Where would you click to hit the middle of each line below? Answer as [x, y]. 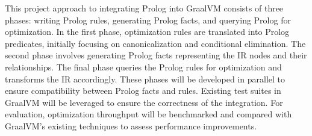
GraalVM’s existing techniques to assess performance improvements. [131, 125]
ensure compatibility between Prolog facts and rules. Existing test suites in [143, 91]
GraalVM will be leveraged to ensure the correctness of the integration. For [144, 102]
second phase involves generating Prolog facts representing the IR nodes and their [156, 55]
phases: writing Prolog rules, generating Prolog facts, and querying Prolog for [148, 20]
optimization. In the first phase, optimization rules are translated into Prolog [147, 32]
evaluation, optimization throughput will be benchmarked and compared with [148, 114]
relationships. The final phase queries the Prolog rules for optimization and [143, 66]
